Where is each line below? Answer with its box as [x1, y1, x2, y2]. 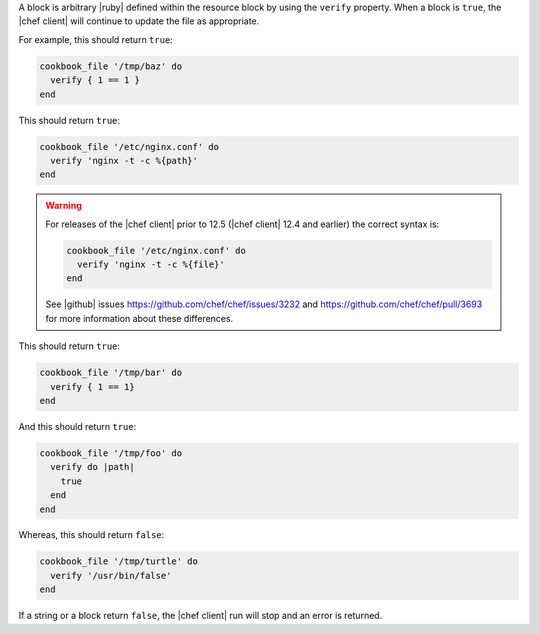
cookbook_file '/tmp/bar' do [39, 367, 183, 379]
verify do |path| [50, 461, 135, 473]
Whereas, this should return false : [18, 529, 165, 541]
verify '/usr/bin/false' [50, 570, 172, 581]
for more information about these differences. [45, 312, 234, 324]
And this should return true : [18, 420, 137, 432]
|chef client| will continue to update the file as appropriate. [18, 15, 260, 27]
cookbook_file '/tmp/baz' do [39, 60, 183, 72]
